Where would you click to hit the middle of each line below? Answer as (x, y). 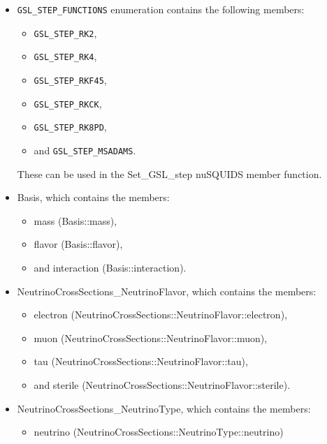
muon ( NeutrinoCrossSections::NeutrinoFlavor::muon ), (151, 338)
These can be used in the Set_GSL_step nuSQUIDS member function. (169, 173)
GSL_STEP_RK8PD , (70, 127)
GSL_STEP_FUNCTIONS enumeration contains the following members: (161, 9)
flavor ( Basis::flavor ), (78, 244)
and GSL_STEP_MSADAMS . (85, 150)
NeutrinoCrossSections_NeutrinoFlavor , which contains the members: (167, 291)
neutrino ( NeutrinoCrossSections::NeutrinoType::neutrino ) (159, 432)
